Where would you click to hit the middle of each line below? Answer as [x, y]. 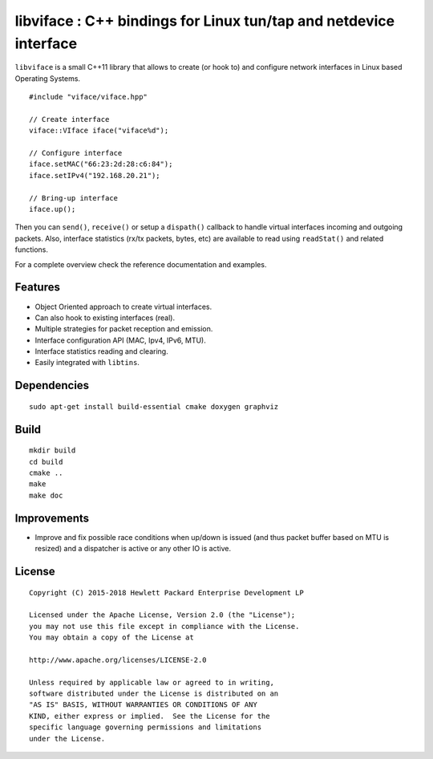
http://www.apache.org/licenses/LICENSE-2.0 [118, 660]
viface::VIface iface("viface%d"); [99, 131]
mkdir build [53, 451]
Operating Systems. [47, 78]
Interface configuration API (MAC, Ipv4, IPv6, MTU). [120, 340]
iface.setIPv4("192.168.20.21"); [95, 175]
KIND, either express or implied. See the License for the [150, 716]
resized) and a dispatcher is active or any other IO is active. [133, 549]
